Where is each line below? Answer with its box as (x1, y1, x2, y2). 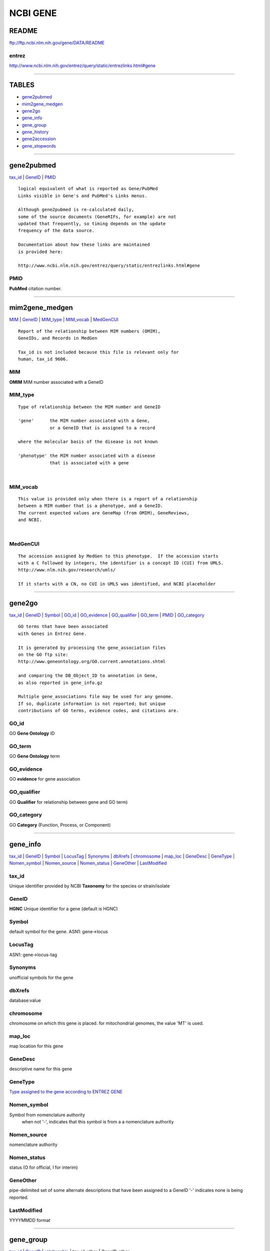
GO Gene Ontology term (9, 753, 60, 759)
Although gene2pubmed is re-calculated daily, (18, 207, 134, 213)
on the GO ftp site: (18, 652, 68, 658)
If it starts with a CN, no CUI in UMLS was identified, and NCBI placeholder (18, 581, 216, 587)
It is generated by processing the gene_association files (18, 645, 166, 651)
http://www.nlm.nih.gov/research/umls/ (18, 567, 116, 573)
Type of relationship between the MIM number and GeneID (18, 404, 161, 410)
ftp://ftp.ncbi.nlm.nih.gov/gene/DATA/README (9, 40, 105, 46)
